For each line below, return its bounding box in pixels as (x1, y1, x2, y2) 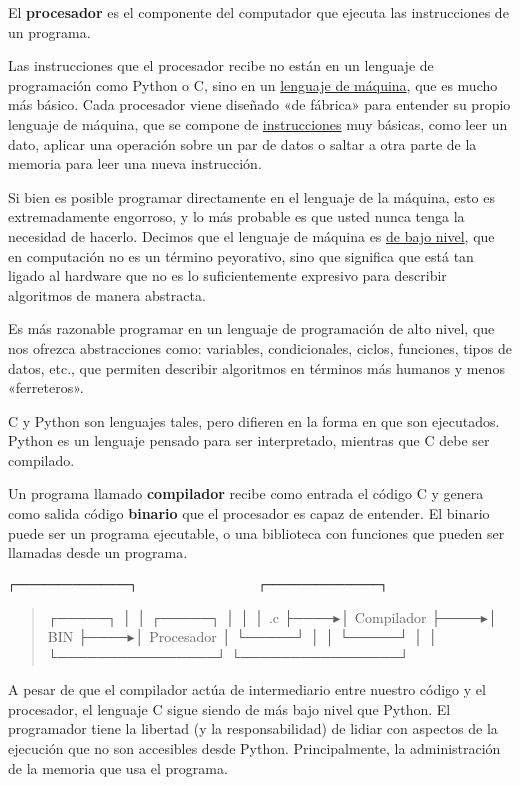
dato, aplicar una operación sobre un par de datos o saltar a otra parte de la (8, 133, 477, 154)
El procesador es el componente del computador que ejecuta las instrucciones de (8, 2, 509, 22)
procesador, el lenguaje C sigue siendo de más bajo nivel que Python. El (8, 698, 451, 719)
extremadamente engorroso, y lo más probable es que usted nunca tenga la (8, 206, 465, 227)
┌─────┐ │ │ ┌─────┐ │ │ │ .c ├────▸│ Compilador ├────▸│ (47, 606, 498, 627)
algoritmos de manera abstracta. (8, 284, 206, 305)
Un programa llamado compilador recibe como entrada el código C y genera (8, 483, 484, 504)
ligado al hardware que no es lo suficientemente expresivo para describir (8, 265, 447, 286)
